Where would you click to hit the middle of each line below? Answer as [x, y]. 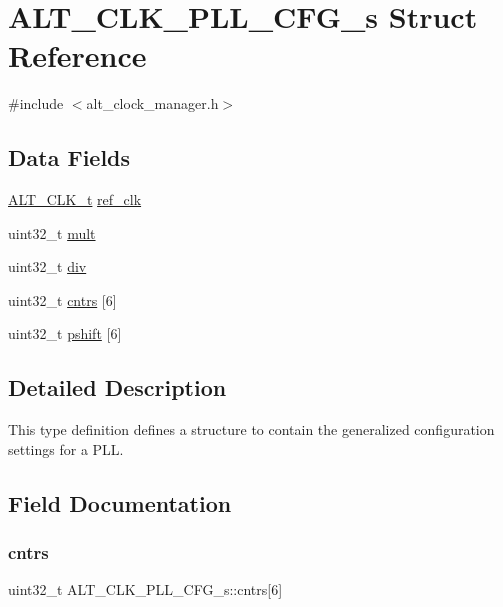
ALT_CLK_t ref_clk [75, 199]
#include [36, 103]
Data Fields [69, 157]
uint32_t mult [52, 232]
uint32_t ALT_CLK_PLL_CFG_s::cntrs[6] [145, 589]
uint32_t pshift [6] [65, 333]
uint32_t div [47, 266]
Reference [77, 55]
